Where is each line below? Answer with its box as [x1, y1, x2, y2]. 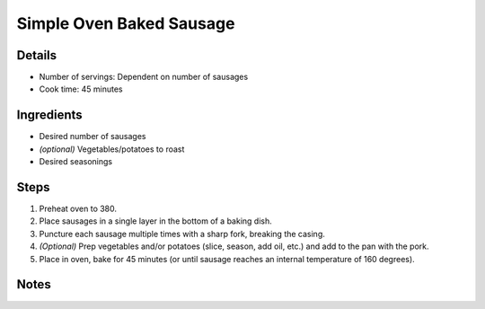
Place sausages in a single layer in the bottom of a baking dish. [39, 216, 273, 226]
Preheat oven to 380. [39, 203, 117, 215]
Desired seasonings [39, 156, 112, 167]
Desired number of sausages [39, 131, 146, 142]
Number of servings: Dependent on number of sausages [39, 72, 249, 83]
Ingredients [16, 108, 83, 123]
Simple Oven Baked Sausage [16, 13, 235, 33]
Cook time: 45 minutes [39, 84, 123, 94]
